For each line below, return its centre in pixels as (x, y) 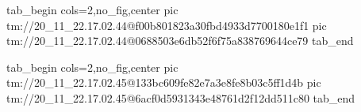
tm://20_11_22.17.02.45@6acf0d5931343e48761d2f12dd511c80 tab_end (181, 97)
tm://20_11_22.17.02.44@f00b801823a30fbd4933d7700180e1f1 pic (167, 25)
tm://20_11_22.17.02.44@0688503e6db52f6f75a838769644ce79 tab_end (180, 41)
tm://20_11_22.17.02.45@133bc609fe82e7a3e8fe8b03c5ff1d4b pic (164, 82)
